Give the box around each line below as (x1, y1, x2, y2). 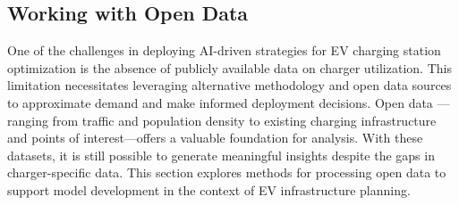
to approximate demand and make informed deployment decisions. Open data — (7, 93, 450, 111)
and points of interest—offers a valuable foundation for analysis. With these (7, 128, 423, 147)
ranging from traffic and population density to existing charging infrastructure (7, 111, 437, 129)
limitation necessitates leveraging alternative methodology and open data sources (7, 76, 452, 94)
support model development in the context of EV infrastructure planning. (7, 180, 411, 199)
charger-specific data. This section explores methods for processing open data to (7, 163, 446, 182)
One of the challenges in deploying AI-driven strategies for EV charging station (7, 41, 441, 60)
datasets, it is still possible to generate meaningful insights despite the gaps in (7, 145, 435, 164)
